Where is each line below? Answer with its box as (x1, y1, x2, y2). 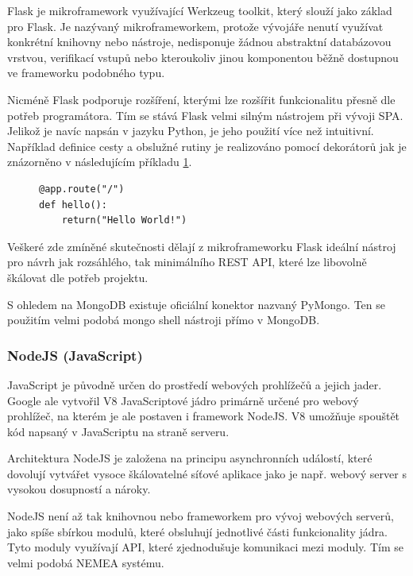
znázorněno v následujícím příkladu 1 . (7, 153, 192, 170)
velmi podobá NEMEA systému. (7, 554, 164, 570)
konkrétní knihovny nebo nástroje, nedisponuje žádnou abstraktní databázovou (7, 33, 392, 50)
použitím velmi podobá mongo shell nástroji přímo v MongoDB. (7, 311, 320, 328)
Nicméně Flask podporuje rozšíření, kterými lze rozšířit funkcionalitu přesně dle (7, 91, 396, 107)
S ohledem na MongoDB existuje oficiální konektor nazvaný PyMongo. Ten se (7, 296, 386, 312)
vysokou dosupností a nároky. (7, 481, 151, 497)
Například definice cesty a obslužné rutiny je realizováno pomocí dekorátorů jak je (7, 137, 407, 154)
